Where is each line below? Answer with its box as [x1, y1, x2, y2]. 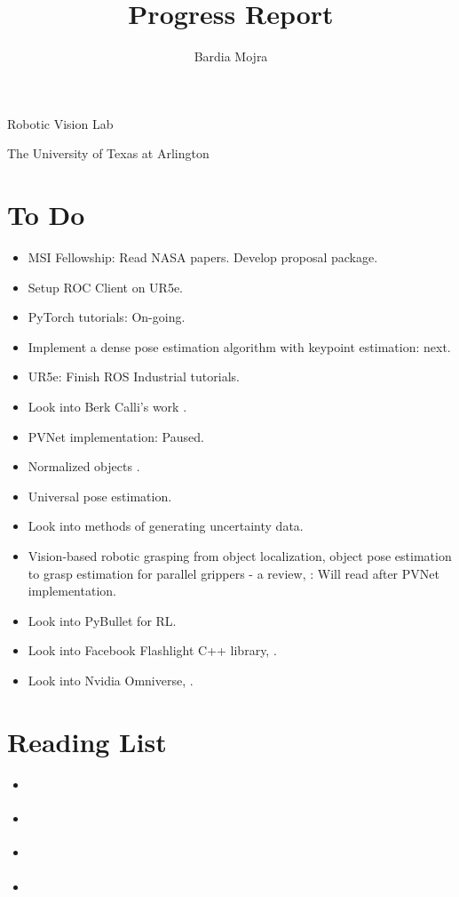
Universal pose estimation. [28, 486, 172, 505]
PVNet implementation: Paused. [28, 427, 204, 445]
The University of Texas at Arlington [7, 144, 210, 163]
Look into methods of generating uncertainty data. [28, 517, 304, 535]
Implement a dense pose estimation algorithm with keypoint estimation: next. [28, 337, 451, 356]
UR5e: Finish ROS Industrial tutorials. [28, 367, 240, 386]
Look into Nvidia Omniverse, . [28, 670, 194, 689]
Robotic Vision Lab [7, 114, 114, 132]
